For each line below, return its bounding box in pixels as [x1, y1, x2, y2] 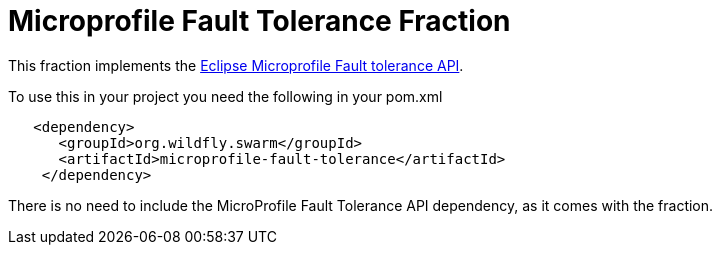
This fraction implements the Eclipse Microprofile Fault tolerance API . [8, 56, 464, 74]
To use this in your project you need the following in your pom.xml [8, 87, 443, 105]
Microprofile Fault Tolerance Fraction [8, 4, 511, 38]
